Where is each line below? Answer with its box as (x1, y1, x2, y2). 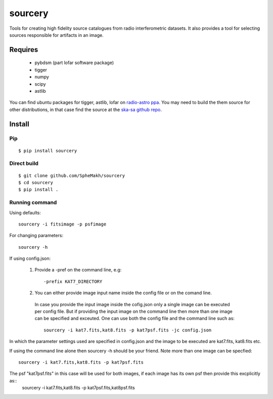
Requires (9, 45, 38, 54)
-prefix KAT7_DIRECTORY (43, 278, 103, 284)
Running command (9, 199, 57, 206)
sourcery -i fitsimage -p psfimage (18, 221, 107, 227)
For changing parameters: (9, 233, 63, 239)
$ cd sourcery (18, 180, 53, 185)
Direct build (9, 160, 39, 167)
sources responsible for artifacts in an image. (9, 32, 104, 38)
